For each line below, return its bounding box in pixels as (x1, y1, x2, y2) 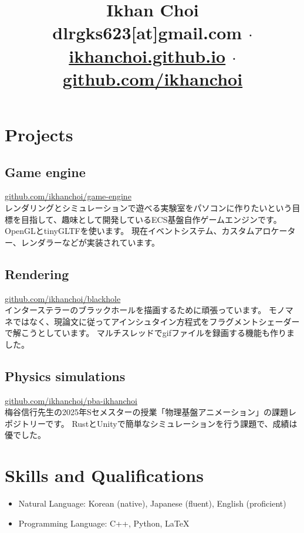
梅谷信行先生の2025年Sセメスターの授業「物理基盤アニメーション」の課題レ (5, 406, 296, 418)
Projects (5, 122, 73, 146)
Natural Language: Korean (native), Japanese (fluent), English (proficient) (18, 497, 286, 510)
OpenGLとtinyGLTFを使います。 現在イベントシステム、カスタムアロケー (5, 225, 288, 237)
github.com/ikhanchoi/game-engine (5, 190, 131, 202)
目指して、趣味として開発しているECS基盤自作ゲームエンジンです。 (21, 213, 282, 225)
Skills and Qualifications (5, 463, 204, 487)
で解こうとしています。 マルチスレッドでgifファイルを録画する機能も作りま (5, 327, 295, 339)
